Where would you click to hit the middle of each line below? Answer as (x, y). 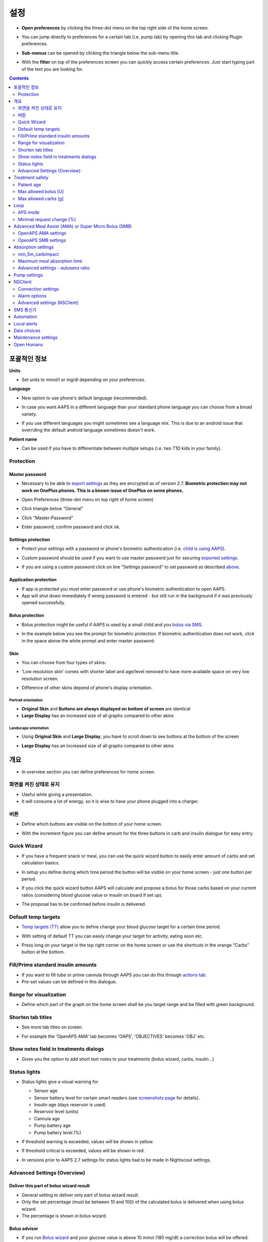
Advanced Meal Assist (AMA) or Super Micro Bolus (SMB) (73, 227)
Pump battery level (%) (58, 1132)
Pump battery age (52, 1126)
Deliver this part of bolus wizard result (50, 1186)
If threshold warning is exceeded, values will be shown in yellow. (88, 1142)
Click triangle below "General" (53, 509)
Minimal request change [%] (47, 219)
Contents (19, 78)
